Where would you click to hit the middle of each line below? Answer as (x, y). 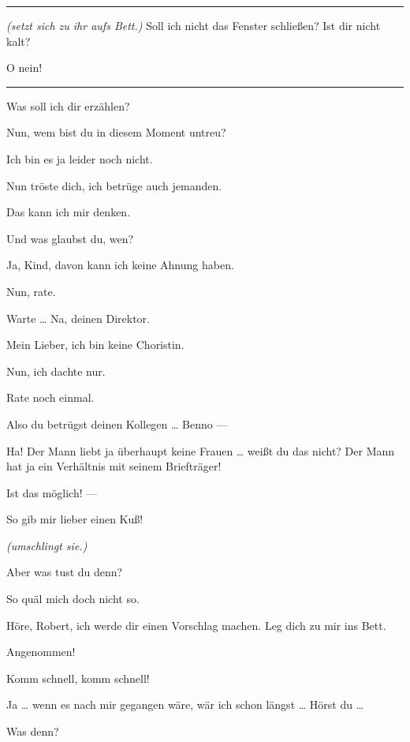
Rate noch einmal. (50, 397)
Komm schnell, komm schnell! (78, 678)
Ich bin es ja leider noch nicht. (80, 158)
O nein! (24, 67)
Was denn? (33, 731)
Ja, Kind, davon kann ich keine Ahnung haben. (120, 265)
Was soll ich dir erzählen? (68, 105)
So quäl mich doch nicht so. (73, 599)
